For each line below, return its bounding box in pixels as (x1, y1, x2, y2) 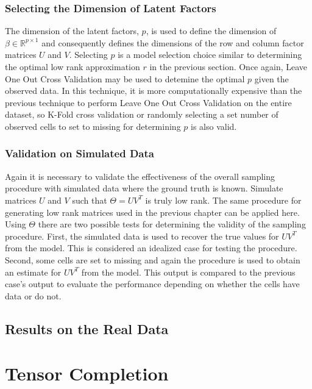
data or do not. (5, 289, 62, 302)
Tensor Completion (5, 361, 169, 386)
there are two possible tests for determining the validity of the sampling (38, 218, 306, 230)
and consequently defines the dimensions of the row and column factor (41, 36, 304, 49)
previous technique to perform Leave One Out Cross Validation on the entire (5, 96, 292, 109)
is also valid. (191, 120, 237, 132)
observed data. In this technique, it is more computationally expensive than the (5, 84, 302, 97)
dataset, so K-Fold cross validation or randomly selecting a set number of (5, 108, 278, 121)
